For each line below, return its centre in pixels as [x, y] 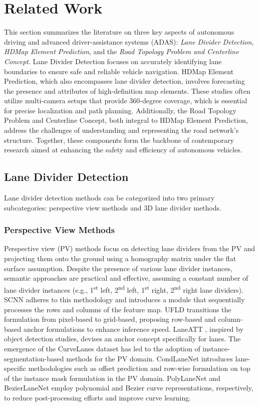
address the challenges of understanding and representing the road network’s [121, 130]
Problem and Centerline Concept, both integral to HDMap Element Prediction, [126, 120]
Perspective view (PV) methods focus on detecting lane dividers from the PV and [130, 248]
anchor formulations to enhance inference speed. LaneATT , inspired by [133, 329]
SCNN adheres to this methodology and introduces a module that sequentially [124, 299]
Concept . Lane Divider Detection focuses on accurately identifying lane [113, 61]
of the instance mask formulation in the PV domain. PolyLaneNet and [112, 378]
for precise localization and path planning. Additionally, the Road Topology [120, 110]
